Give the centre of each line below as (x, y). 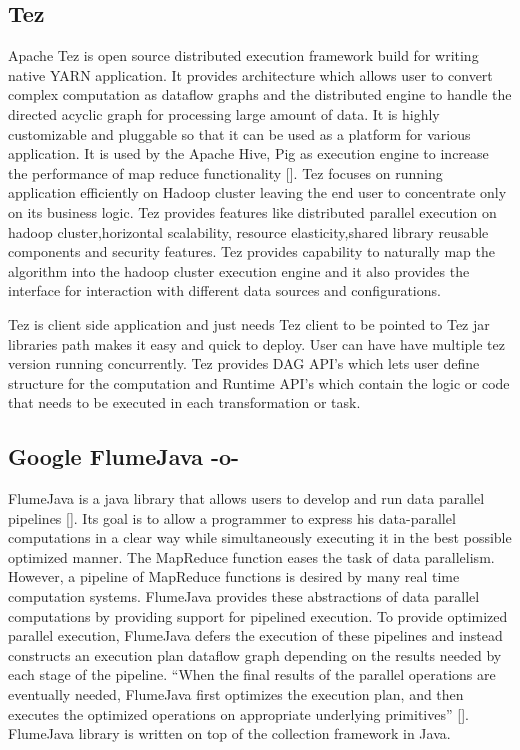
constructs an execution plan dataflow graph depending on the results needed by (255, 654)
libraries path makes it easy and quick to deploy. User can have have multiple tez (256, 343)
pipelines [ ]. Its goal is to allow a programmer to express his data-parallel (232, 517)
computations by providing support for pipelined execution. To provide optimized (258, 615)
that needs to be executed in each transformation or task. (184, 402)
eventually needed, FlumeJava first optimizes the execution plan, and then (236, 694)
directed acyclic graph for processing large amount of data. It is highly (224, 113)
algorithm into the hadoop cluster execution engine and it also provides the (239, 270)
